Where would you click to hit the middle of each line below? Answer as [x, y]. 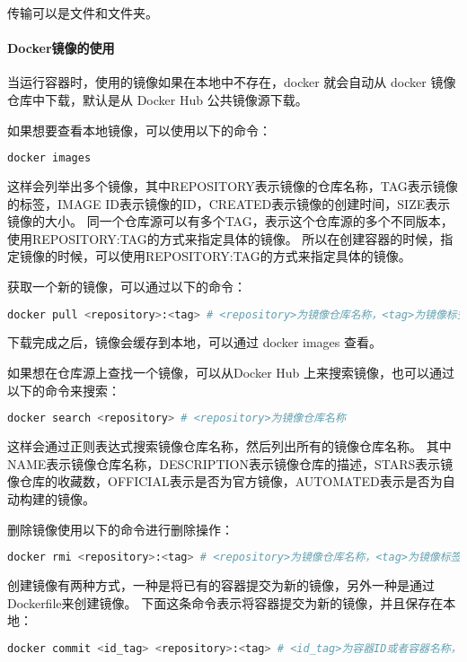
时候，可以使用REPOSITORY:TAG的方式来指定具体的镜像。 [234, 256]
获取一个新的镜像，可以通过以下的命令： [127, 287]
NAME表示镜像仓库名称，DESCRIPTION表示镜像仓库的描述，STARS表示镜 [230, 463]
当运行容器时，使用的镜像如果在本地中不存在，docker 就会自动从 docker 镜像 [232, 82]
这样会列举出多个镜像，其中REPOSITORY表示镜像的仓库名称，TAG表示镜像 [233, 186]
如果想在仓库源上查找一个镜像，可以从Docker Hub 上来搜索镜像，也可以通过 [231, 373]
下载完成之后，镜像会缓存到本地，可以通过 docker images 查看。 [194, 342]
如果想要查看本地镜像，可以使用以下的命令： [139, 130]
